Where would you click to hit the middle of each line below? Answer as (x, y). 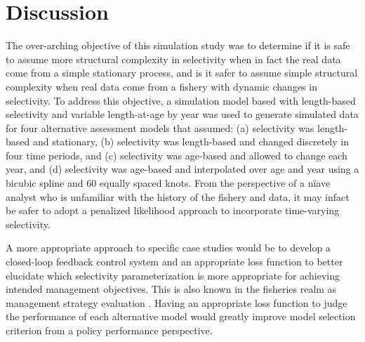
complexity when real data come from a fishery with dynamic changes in (161, 86)
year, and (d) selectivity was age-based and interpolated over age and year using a (182, 169)
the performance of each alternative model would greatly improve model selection (181, 316)
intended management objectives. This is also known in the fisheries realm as (171, 289)
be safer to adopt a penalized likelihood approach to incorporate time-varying (173, 210)
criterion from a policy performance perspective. (109, 330)
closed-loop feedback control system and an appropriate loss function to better (174, 262)
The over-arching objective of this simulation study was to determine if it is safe (178, 45)
